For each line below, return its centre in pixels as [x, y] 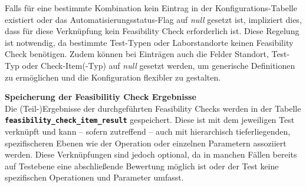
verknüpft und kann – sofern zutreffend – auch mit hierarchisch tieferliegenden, [148, 131]
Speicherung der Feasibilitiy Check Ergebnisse [101, 97]
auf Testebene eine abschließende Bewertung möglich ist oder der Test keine [142, 166]
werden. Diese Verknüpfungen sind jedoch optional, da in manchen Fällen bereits [151, 154]
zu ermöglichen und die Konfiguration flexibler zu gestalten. [113, 77]
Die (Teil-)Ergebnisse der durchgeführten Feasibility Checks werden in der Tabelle [153, 108]
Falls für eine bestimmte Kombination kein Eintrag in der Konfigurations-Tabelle [151, 8]
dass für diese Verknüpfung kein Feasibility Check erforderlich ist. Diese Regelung [152, 31]
